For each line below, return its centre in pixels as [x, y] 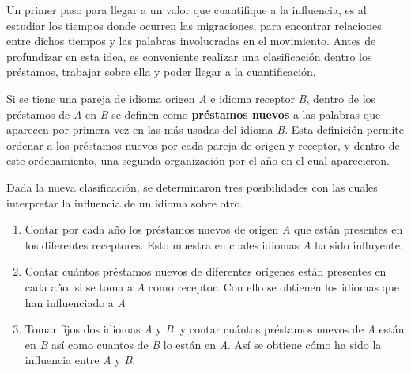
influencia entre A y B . [80, 360]
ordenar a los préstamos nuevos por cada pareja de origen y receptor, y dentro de [203, 145]
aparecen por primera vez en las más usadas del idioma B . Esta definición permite [205, 129]
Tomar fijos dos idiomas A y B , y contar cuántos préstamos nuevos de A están [215, 329]
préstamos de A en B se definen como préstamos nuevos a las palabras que [194, 114]
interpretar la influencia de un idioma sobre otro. [125, 202]
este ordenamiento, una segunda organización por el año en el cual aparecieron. [198, 160]
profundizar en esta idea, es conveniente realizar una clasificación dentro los [189, 56]
